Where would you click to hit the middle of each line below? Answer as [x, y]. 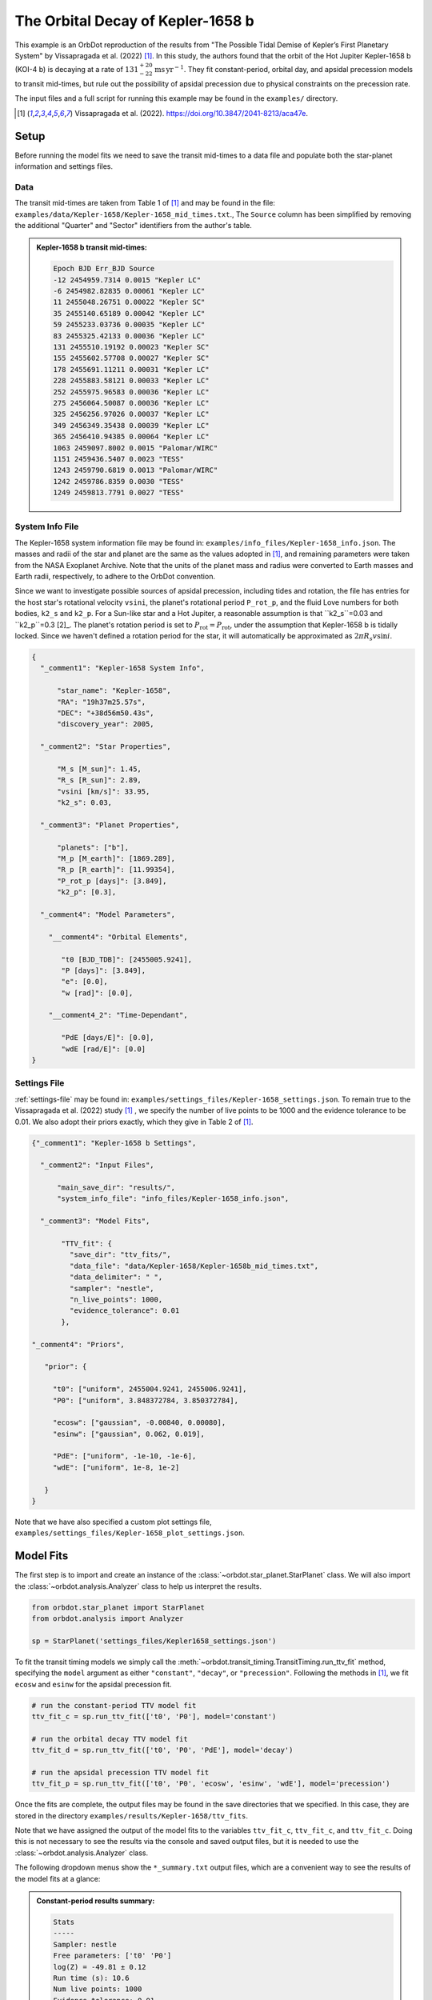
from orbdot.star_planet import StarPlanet [118, 1607]
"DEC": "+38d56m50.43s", [106, 713]
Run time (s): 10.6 [91, 1978]
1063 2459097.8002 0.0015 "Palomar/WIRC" [136, 448]
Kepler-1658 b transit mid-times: [92, 247]
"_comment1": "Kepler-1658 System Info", [123, 668]
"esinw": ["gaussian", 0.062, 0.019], [129, 1434]
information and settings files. [64, 166]
